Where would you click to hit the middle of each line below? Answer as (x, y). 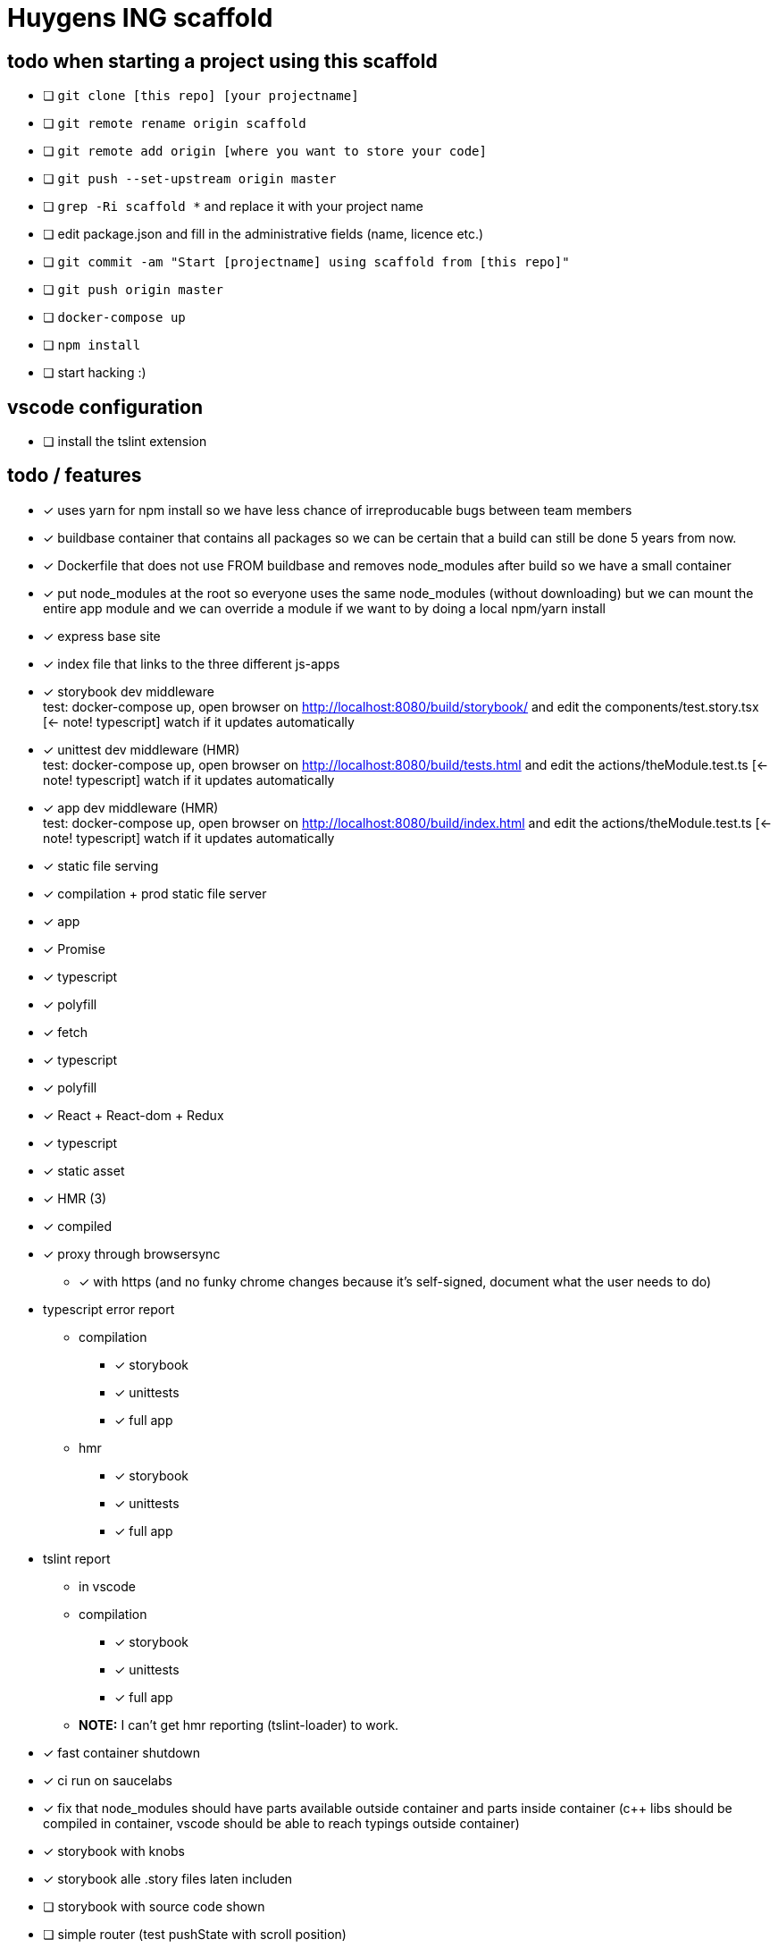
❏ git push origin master (133, 290)
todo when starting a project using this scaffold (222, 61)
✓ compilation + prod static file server (155, 893)
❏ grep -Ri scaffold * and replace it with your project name (234, 207)
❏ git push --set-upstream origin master (190, 179)
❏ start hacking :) (95, 373)
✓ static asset (84, 1170)
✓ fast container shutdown (122, 1752)
